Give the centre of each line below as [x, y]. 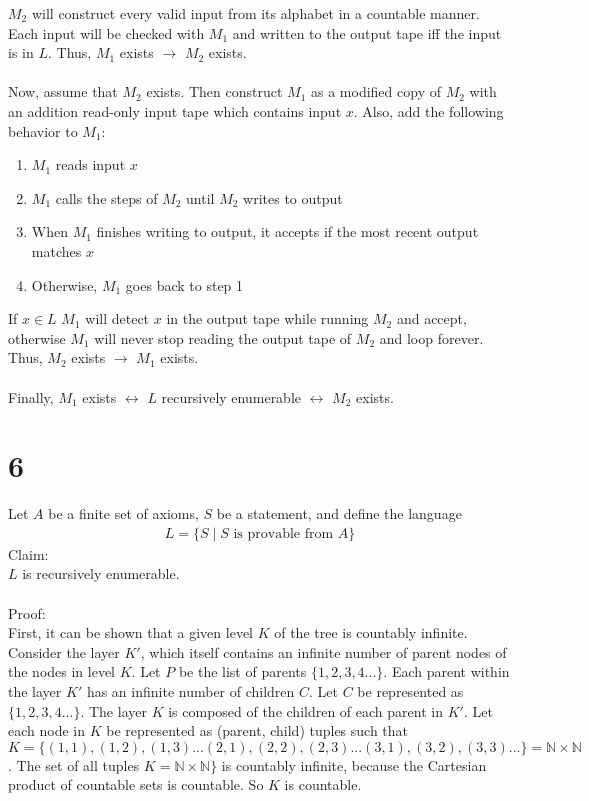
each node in [46, 730]
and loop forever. [431, 337]
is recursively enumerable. [101, 573]
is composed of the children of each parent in [305, 710]
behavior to [43, 130]
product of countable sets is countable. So [136, 784]
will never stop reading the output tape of [223, 337]
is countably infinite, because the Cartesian [354, 764]
